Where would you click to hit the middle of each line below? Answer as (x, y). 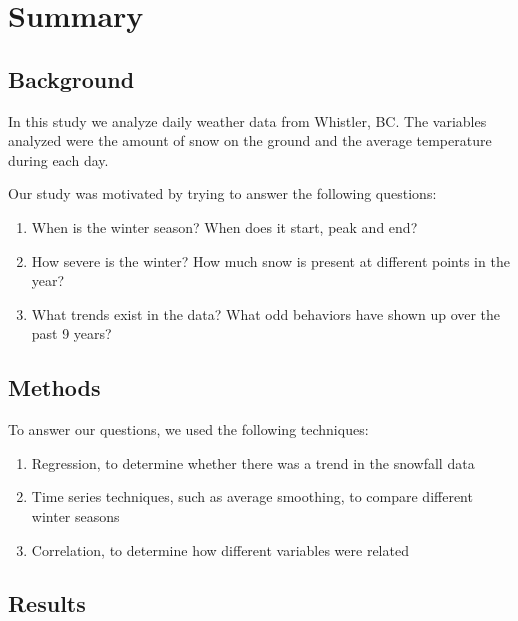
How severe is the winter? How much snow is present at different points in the (270, 260)
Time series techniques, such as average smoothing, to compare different (252, 496)
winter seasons (75, 515)
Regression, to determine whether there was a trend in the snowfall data (253, 462)
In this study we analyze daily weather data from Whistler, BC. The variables (247, 120)
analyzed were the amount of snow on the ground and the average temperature (250, 140)
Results (47, 603)
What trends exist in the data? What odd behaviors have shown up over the (266, 313)
